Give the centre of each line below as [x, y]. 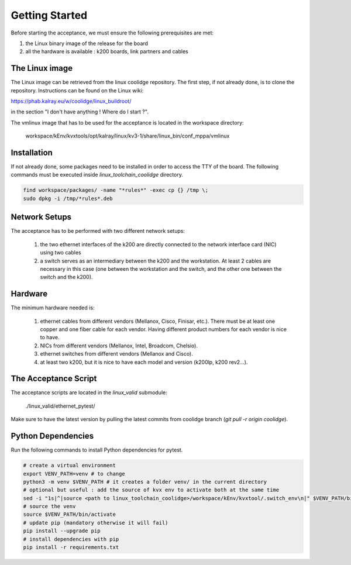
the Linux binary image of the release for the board [87, 43]
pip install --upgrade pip [62, 531]
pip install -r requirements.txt [71, 547]
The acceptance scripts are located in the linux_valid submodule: [89, 392]
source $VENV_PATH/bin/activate [70, 514]
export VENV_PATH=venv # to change [74, 473]
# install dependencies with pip [71, 539]
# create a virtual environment [70, 466]
